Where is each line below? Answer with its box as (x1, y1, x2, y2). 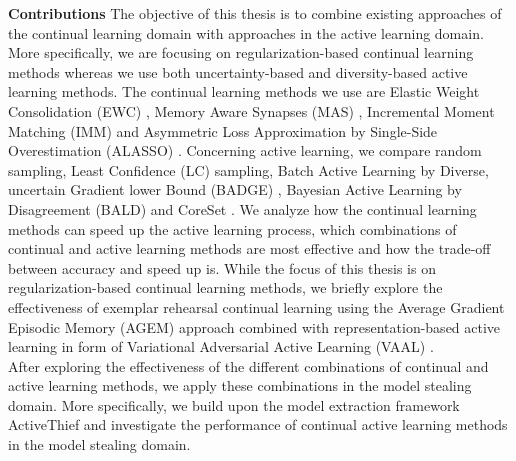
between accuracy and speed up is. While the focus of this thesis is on (8, 257, 436, 278)
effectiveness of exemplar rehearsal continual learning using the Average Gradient (8, 296, 505, 317)
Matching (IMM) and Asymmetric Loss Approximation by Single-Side (8, 120, 438, 141)
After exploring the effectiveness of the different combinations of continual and (8, 355, 489, 376)
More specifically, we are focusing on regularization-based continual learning (8, 42, 474, 63)
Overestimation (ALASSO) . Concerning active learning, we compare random (8, 140, 482, 161)
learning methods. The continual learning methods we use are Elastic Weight (8, 81, 480, 102)
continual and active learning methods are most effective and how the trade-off (8, 238, 491, 259)
